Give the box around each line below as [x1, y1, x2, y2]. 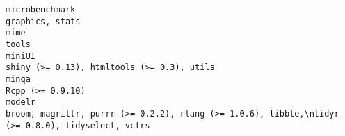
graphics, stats [6, 16, 81, 26]
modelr [6, 97, 35, 108]
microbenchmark [6, 5, 76, 15]
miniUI [6, 51, 35, 61]
